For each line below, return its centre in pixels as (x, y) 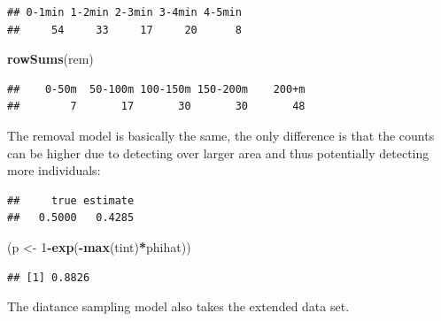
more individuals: (54, 170)
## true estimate (71, 200)
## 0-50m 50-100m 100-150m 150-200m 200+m (156, 89)
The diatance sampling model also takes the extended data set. (178, 306)
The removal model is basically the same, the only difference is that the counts (221, 135)
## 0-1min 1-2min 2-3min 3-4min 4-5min (124, 12)
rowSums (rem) (50, 59)
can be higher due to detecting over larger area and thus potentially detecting (218, 153)
